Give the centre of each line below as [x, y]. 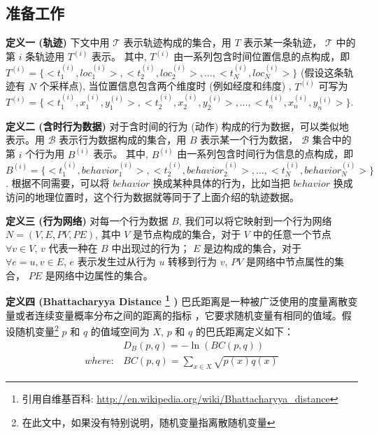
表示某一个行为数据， [249, 140]
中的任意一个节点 [292, 234]
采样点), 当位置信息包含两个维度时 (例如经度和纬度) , [170, 86]
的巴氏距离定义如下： [244, 331]
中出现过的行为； [151, 247]
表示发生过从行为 [116, 261]
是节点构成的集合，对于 [187, 234]
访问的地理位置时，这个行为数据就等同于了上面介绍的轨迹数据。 [152, 196]
